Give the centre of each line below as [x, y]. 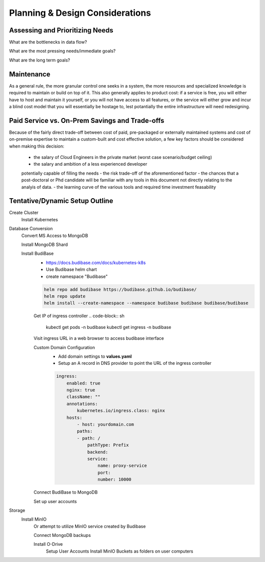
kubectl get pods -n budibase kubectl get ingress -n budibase [108, 327]
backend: [98, 452]
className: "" [83, 397]
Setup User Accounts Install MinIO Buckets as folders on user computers [119, 551]
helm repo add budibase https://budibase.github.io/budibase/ [120, 289]
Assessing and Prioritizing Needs [61, 30]
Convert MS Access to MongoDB [55, 236]
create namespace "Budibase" [77, 276]
